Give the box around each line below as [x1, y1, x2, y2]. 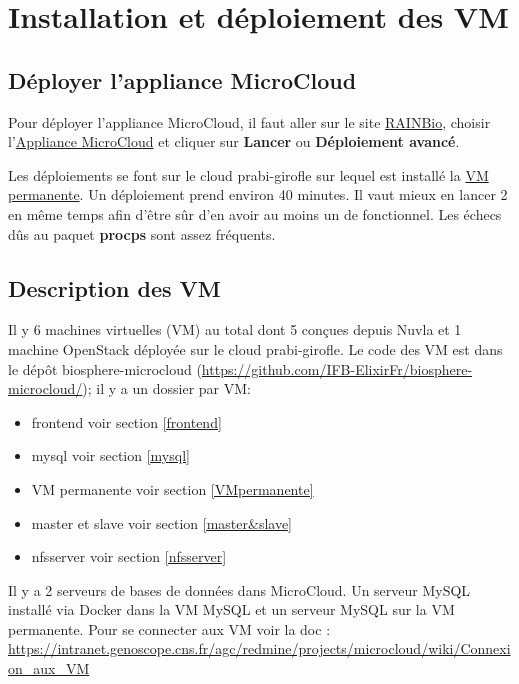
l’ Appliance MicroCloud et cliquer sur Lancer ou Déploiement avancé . [8, 131, 460, 152]
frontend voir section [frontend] [31, 411, 222, 432]
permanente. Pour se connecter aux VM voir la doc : [8, 618, 331, 639]
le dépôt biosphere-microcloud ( [8, 358, 202, 379]
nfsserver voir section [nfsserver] [31, 546, 227, 567]
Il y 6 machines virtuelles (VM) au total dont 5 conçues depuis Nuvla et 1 [8, 319, 462, 340]
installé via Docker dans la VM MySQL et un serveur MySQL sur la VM [8, 599, 455, 620]
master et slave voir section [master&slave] [31, 512, 293, 533]
